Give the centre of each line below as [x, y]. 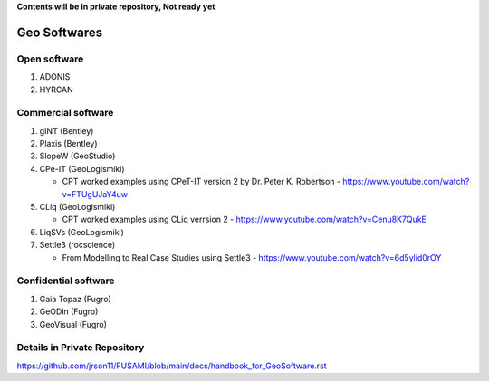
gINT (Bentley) [67, 130]
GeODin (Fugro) [69, 311]
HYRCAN [57, 90]
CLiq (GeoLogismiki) [77, 207]
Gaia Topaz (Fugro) [76, 299]
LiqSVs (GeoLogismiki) [81, 232]
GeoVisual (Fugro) [73, 324]
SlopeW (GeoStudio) [77, 156]
